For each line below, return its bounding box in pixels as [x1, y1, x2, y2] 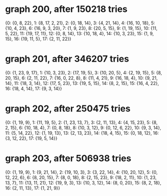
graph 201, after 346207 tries [5, 53, 130, 65]
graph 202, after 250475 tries [5, 103, 131, 114]
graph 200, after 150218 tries [5, 3, 128, 15]
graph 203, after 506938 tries [5, 153, 132, 164]
